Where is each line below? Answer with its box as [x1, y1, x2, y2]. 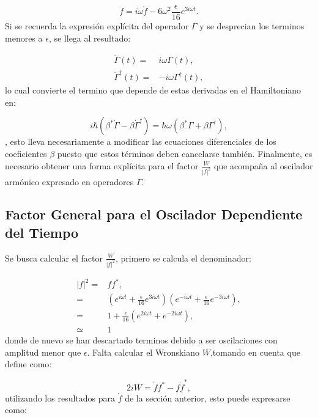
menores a [5, 31, 43, 44]
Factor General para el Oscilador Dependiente [5, 205, 303, 224]
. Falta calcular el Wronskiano [87, 345, 200, 358]
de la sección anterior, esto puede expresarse [125, 391, 290, 404]
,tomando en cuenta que [210, 345, 300, 358]
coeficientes [5, 147, 47, 160]
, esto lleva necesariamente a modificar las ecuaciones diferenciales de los [5, 135, 276, 148]
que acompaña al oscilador [214, 159, 313, 172]
